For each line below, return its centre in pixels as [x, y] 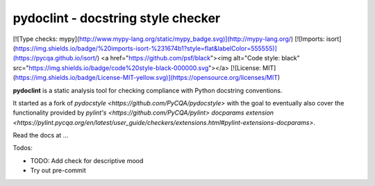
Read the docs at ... [41, 135]
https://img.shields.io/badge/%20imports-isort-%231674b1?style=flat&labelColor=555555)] [146, 48]
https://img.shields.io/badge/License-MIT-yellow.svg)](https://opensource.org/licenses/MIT [146, 78]
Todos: [23, 148]
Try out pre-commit [58, 171]
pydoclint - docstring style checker [117, 18]
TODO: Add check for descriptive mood [87, 160]
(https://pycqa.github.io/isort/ [55, 58]
